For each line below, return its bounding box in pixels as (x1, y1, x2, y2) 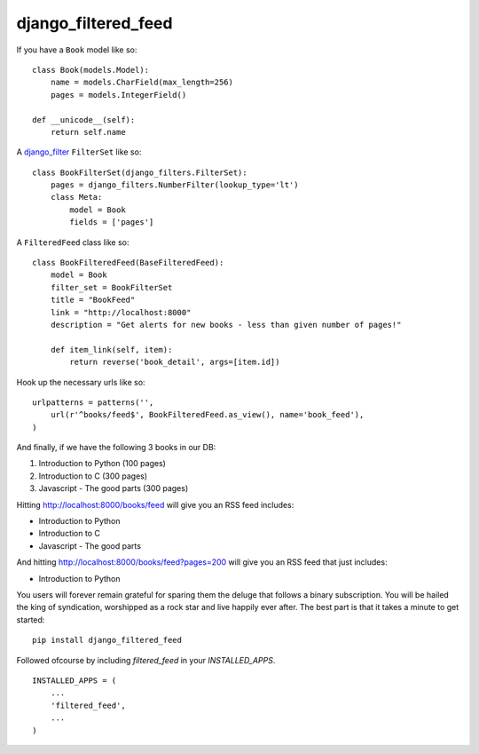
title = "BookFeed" (50, 295, 136, 306)
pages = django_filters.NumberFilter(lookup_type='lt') (50, 180, 299, 190)
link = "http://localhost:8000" (50, 307, 192, 317)
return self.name (50, 127, 126, 137)
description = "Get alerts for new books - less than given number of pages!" (50, 320, 402, 329)
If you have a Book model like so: (16, 44, 137, 55)
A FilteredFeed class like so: (16, 236, 130, 248)
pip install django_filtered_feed (32, 635, 182, 646)
